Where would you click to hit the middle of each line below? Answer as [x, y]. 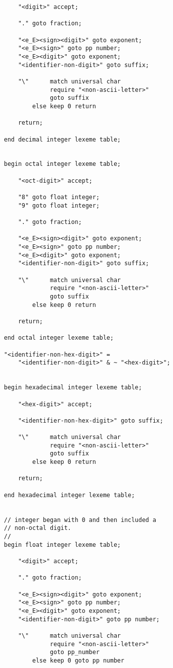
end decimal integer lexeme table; [63, 139]
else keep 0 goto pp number [78, 660]
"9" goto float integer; [59, 205]
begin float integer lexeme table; [63, 545]
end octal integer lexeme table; [59, 338]
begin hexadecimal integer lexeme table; [73, 388]
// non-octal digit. [38, 528]
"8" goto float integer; [59, 197]
